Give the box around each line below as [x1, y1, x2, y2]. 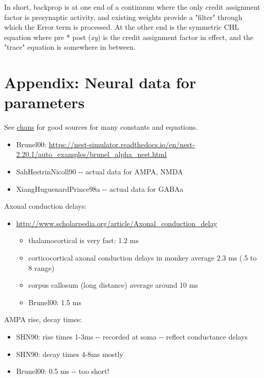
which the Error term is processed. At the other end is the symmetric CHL [4, 22, 239, 32]
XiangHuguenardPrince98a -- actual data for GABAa [16, 183, 184, 194]
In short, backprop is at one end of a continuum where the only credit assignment [4, 2, 260, 12]
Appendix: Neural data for [4, 72, 196, 93]
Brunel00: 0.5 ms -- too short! [16, 366, 109, 376]
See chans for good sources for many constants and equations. [4, 122, 198, 132]
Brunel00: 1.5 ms [28, 296, 81, 307]
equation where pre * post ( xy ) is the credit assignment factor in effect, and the [4, 31, 254, 42]
